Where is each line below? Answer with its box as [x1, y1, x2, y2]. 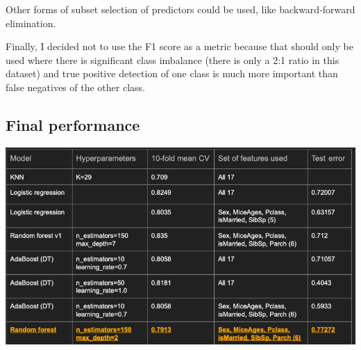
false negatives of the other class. [6, 79, 145, 94]
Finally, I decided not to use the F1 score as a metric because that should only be [6, 39, 353, 54]
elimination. [6, 15, 56, 30]
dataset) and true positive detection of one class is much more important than [6, 66, 338, 81]
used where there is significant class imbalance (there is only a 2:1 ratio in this [6, 52, 339, 67]
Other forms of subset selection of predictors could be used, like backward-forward [6, 2, 355, 16]
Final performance [6, 113, 140, 135]
